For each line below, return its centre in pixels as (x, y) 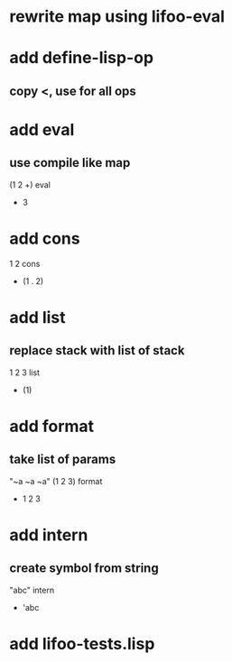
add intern (49, 535)
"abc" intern (32, 590)
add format (52, 426)
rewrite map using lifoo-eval (117, 17)
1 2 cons (25, 263)
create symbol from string (84, 569)
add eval (42, 129)
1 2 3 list (25, 372)
